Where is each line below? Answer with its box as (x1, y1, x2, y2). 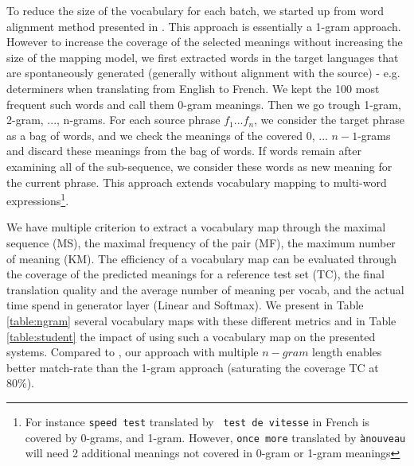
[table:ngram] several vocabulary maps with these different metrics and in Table (6, 312, 396, 328)
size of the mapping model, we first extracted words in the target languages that (6, 49, 399, 65)
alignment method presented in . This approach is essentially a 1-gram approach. (6, 17, 401, 34)
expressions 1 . (6, 190, 69, 208)
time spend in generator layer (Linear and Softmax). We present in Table (6, 297, 364, 313)
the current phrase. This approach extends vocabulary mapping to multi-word (6, 173, 387, 190)
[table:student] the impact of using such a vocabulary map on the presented (6, 328, 376, 344)
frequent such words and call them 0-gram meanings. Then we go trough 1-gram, (6, 95, 401, 112)
